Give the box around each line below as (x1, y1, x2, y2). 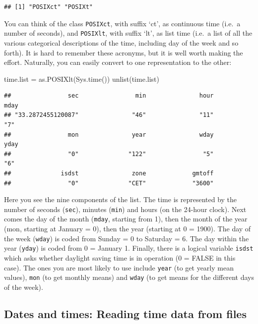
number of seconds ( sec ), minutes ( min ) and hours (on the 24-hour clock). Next (4, 204, 247, 214)
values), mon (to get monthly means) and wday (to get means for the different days (4, 272, 254, 282)
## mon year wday (4, 131, 214, 138)
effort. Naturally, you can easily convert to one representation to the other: (4, 57, 232, 67)
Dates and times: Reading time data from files (4, 306, 247, 321)
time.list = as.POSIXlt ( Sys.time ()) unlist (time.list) (4, 73, 159, 84)
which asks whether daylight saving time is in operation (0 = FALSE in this (4, 253, 236, 263)
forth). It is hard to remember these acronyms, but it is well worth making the (4, 47, 243, 57)
